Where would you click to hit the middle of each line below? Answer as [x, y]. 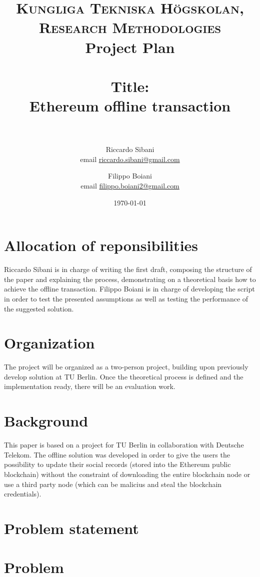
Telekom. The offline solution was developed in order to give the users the [117, 454]
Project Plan [130, 47]
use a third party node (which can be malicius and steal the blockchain [113, 484]
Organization [49, 343]
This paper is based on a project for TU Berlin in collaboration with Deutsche [124, 445]
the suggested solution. [39, 308]
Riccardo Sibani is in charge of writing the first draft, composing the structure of [128, 269]
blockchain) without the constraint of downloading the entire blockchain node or [127, 474]
